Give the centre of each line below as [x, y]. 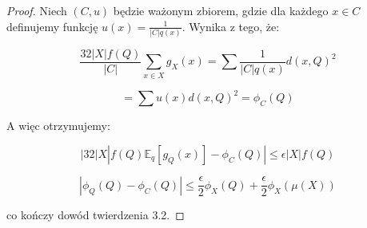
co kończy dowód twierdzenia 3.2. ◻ [96, 215]
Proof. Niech [37, 10]
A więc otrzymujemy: [58, 126]
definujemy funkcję [52, 26]
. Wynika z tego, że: [231, 26]
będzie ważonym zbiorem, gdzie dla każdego [221, 10]
